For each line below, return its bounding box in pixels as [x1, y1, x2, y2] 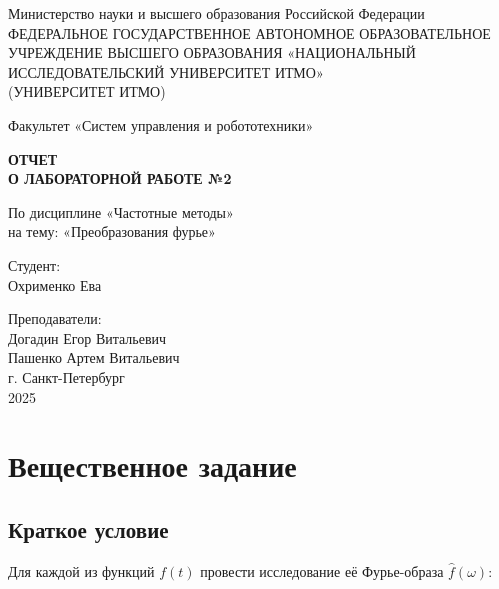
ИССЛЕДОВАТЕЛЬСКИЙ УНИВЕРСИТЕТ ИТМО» [8, 61, 324, 82]
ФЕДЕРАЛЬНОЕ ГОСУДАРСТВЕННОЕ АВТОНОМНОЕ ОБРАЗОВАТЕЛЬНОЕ [8, 22, 491, 43]
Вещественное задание [8, 445, 297, 486]
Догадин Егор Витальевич [8, 327, 167, 348]
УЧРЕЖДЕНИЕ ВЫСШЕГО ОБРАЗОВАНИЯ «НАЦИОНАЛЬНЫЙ [8, 42, 416, 63]
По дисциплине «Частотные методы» [8, 201, 234, 222]
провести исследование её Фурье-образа [200, 560, 444, 581]
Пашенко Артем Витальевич [8, 347, 180, 368]
